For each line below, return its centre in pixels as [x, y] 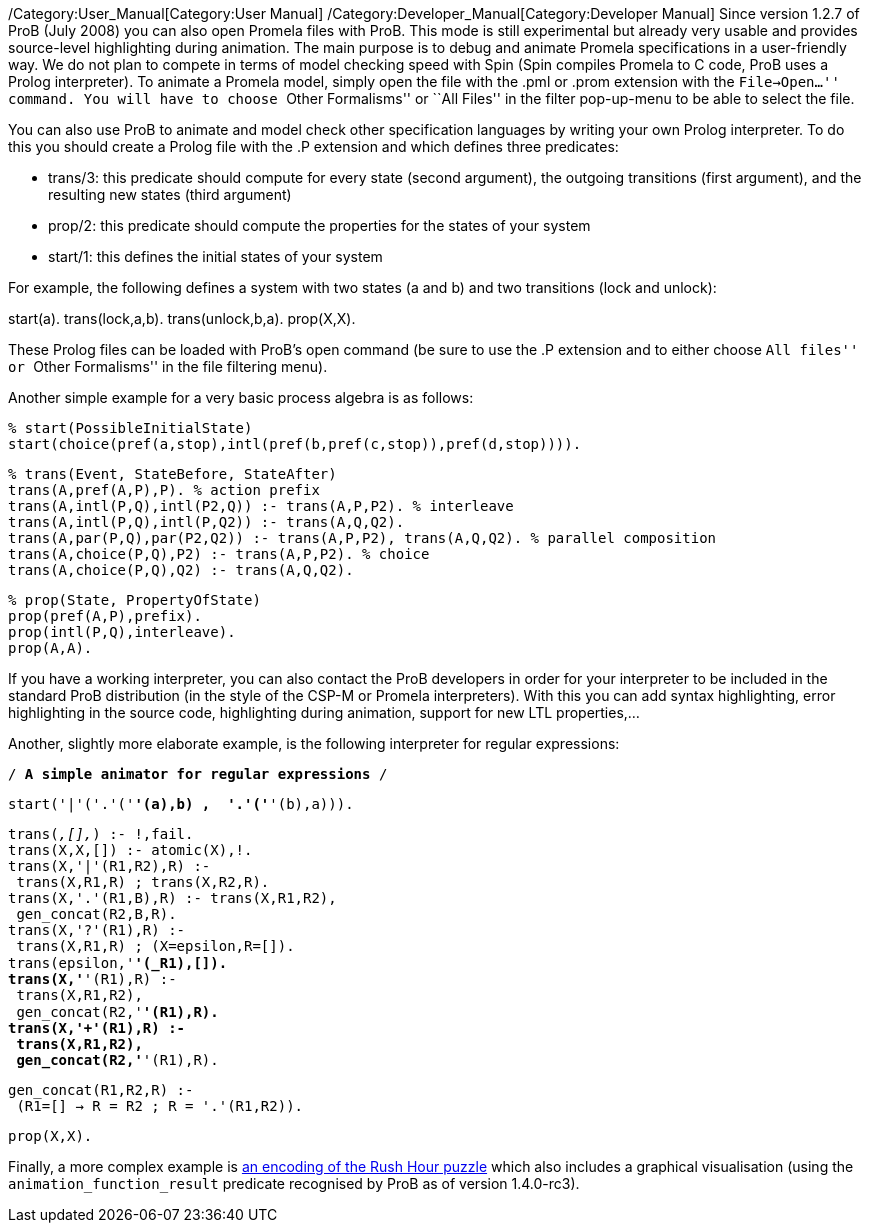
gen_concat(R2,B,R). [96, 914]
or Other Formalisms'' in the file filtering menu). [168, 366]
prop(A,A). [50, 648]
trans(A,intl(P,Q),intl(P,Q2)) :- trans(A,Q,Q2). [206, 522]
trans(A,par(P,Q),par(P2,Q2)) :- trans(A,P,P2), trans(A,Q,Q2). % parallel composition [362, 538]
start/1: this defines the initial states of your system [215, 256]
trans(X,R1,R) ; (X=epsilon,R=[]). [155, 946]
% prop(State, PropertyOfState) [134, 600]
